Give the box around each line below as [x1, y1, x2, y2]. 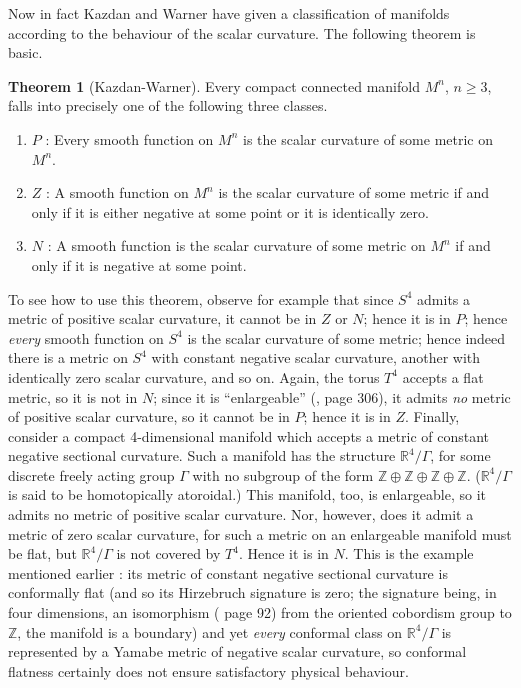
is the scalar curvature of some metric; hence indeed [187, 327, 506, 348]
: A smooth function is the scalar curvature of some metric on [47, 235, 426, 256]
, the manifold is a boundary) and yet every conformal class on [17, 621, 403, 642]
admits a [417, 288, 471, 309]
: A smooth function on [46, 182, 189, 203]
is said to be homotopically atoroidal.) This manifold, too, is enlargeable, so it [8, 484, 487, 505]
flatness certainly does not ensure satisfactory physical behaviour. [8, 660, 409, 681]
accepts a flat [402, 366, 484, 387]
